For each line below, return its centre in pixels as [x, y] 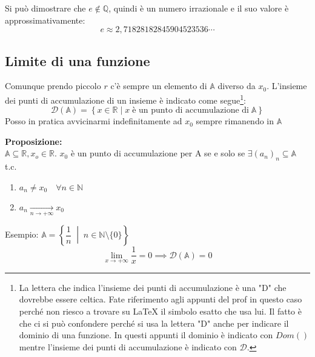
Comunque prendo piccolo [53, 86]
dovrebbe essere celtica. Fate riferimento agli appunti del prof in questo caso [161, 299]
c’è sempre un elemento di [159, 86]
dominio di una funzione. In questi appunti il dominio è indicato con [146, 335]
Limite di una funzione [78, 60]
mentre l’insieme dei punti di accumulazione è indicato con [128, 346]
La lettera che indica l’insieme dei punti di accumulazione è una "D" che [153, 287]
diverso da [237, 86]
